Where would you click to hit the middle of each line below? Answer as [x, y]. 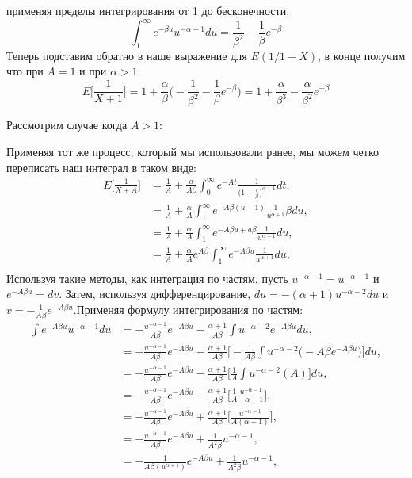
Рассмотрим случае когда [67, 125]
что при [25, 71]
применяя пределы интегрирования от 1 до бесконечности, [148, 10]
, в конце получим [361, 55]
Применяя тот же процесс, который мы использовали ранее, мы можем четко [193, 152]
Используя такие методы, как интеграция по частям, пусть [147, 278]
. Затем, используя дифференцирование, [155, 294]
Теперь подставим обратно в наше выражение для [127, 55]
